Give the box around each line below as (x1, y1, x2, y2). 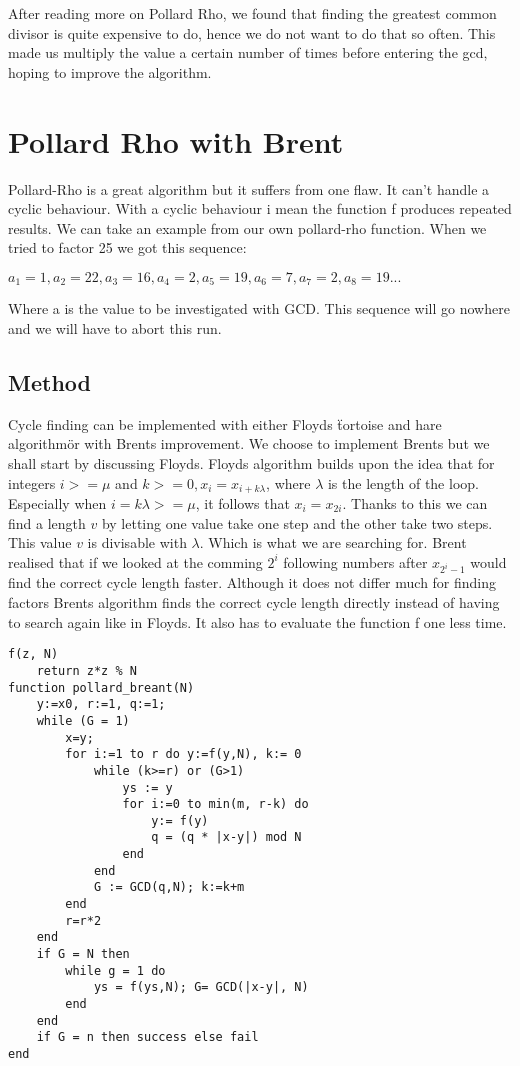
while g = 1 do (65, 963, 166, 978)
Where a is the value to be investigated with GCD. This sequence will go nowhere (8, 298, 510, 319)
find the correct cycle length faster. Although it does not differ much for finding (8, 572, 497, 593)
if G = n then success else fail (36, 1030, 259, 1045)
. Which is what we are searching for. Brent (199, 532, 467, 553)
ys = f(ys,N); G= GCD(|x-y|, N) (93, 980, 309, 995)
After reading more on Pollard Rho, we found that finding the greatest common (8, 3, 497, 23)
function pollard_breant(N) (8, 680, 195, 695)
